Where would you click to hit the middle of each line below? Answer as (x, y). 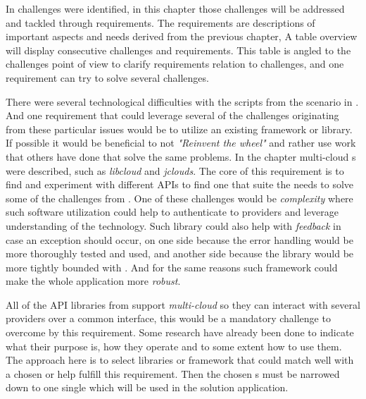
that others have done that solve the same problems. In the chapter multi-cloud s (181, 156)
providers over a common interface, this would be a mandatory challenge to (168, 318)
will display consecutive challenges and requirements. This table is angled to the (178, 50)
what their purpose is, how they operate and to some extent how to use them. (174, 346)
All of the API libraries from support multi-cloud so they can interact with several (183, 304)
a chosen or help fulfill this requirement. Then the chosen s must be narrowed (173, 373)
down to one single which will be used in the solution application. (147, 387)
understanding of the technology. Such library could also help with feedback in (173, 225)
